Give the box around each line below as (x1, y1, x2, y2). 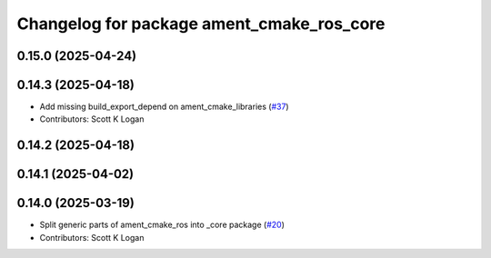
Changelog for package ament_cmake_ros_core (16, 14, 386, 34)
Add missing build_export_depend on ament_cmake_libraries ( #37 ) (39, 101, 290, 113)
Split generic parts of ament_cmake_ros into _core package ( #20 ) (39, 219, 286, 231)
